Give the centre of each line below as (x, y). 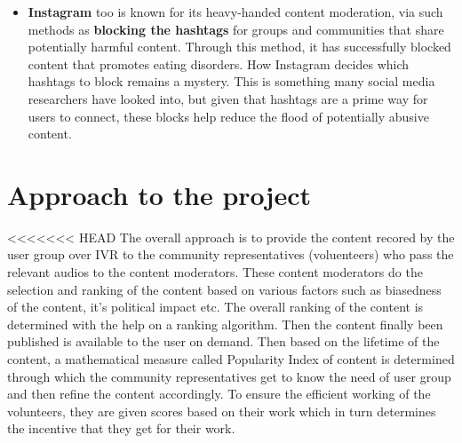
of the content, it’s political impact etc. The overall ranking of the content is (215, 307)
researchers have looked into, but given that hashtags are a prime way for (228, 98)
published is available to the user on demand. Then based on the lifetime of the (223, 341)
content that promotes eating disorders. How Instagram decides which (219, 63)
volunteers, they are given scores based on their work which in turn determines (222, 411)
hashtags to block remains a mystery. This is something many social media (231, 81)
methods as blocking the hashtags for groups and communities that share (236, 29)
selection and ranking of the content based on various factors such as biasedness (224, 289)
